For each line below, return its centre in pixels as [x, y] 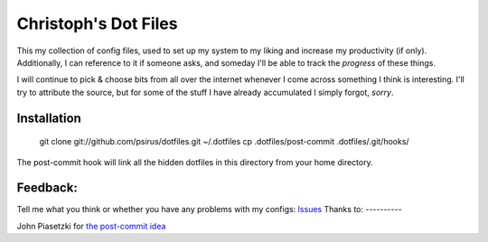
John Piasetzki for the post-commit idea [91, 226]
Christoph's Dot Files [97, 23]
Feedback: [47, 188]
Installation [49, 118]
